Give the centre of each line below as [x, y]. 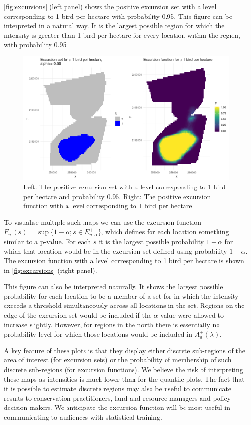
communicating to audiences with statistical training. [83, 416]
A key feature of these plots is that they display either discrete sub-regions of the [125, 350]
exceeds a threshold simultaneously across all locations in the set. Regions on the [124, 305]
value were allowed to [192, 314]
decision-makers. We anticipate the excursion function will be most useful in [117, 407]
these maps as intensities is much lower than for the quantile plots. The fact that [124, 379]
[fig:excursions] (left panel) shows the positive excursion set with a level [110, 6]
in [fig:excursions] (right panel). [50, 270]
